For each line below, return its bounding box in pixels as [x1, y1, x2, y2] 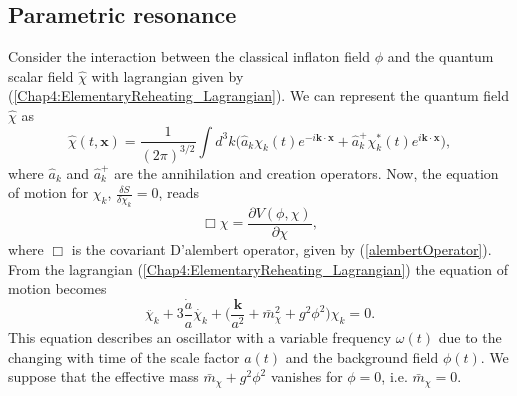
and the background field [285, 346, 439, 367]
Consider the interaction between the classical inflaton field [8, 46, 370, 67]
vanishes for [270, 366, 343, 387]
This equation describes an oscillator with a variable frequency [8, 327, 392, 348]
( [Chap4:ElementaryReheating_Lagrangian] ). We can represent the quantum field [8, 85, 509, 106]
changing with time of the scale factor [8, 346, 240, 367]
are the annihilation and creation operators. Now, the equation [114, 162, 499, 183]
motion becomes [8, 278, 107, 299]
